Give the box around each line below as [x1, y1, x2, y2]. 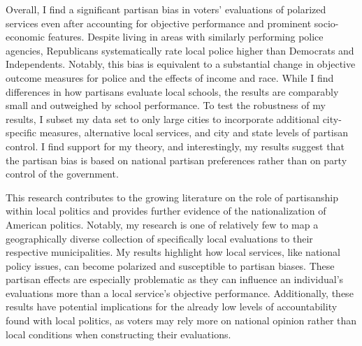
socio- [314, 15, 339, 30]
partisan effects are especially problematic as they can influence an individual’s [6, 272, 344, 287]
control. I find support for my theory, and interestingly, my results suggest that [6, 138, 345, 153]
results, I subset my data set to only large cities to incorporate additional [6, 111, 319, 126]
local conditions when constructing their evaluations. [6, 326, 231, 341]
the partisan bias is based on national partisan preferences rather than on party [6, 152, 347, 167]
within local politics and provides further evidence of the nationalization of [6, 203, 326, 218]
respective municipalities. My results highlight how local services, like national [6, 245, 340, 259]
